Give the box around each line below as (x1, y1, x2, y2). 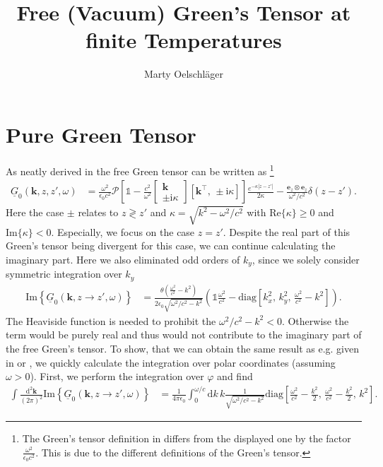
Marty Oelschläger (143, 66, 224, 81)
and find (217, 369, 253, 384)
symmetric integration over (6, 266, 122, 281)
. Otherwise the (281, 313, 349, 328)
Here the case (6, 205, 64, 220)
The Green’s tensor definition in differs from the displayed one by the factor (22, 431, 351, 446)
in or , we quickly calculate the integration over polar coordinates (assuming (6, 355, 336, 370)
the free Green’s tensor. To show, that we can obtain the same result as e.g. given (6, 341, 359, 355)
